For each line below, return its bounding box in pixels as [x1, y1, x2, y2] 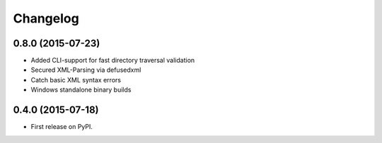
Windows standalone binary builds [30, 85, 132, 94]
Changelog [13, 11, 79, 26]
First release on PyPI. [30, 123, 93, 131]
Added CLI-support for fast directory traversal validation [30, 56, 195, 65]
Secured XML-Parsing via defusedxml [30, 66, 141, 74]
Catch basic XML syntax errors [30, 75, 122, 84]
